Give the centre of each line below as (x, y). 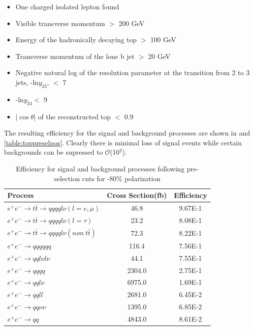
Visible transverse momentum (60, 23)
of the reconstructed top (74, 116)
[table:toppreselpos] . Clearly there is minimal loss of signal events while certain (123, 142)
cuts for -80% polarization (121, 178)
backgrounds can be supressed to (53, 152)
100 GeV (163, 40)
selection (67, 178)
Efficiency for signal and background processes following (100, 168)
